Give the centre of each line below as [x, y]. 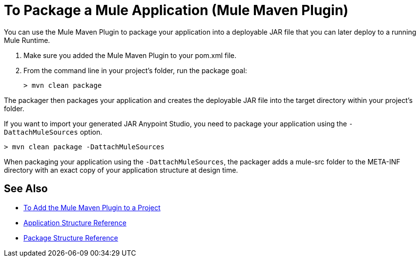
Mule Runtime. [27, 40]
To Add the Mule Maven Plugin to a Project [92, 207]
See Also [26, 189]
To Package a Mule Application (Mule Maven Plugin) [176, 10]
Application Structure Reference [75, 222]
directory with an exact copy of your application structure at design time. [121, 170]
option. [91, 132]
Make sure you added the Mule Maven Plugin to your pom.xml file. [130, 55]
